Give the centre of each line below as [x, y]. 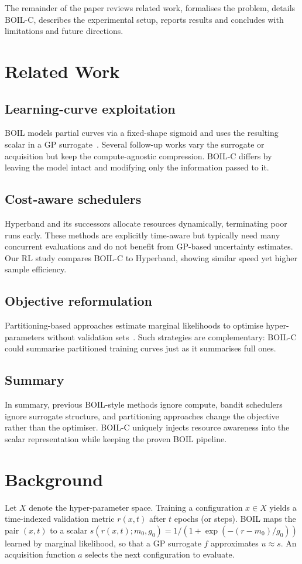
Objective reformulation [78, 301]
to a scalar [69, 530]
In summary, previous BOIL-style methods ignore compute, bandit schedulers [144, 404]
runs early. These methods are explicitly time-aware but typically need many [143, 235]
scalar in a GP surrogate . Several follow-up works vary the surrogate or [135, 144]
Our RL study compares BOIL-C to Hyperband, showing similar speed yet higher [151, 257]
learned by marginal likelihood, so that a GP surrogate [103, 543]
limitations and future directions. [64, 31]
